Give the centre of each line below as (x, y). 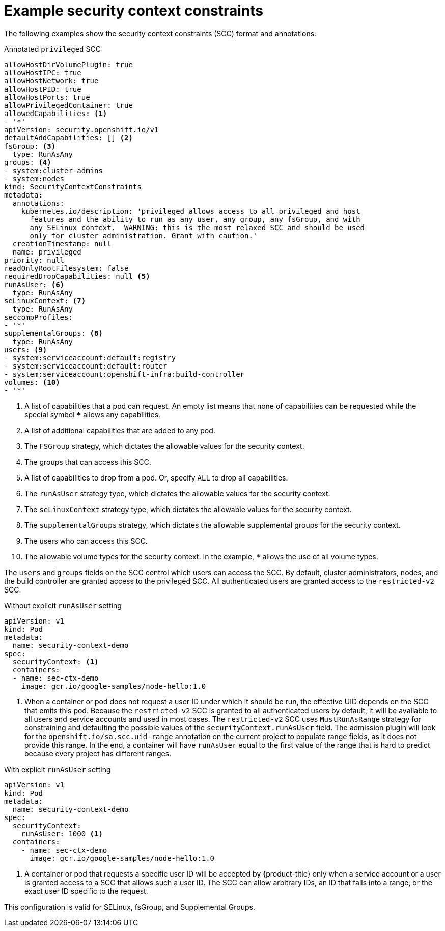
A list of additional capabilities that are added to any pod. (120, 430)
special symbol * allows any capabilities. (93, 414)
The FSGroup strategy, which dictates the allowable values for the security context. (164, 446)
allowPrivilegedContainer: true (68, 105)
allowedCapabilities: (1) (56, 113)
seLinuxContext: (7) (45, 301)
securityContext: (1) (55, 661)
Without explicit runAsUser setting (63, 605)
